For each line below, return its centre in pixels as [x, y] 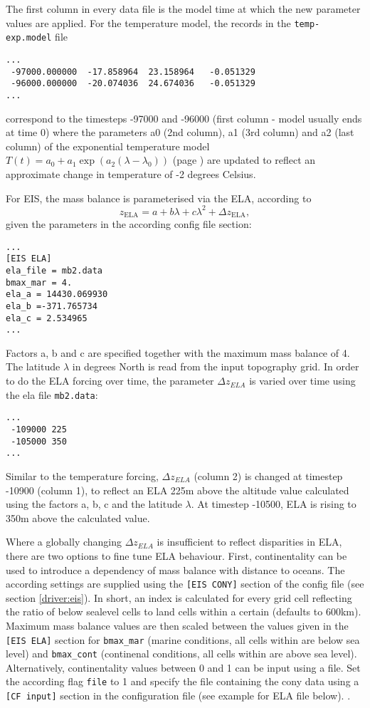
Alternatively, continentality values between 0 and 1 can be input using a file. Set [183, 667]
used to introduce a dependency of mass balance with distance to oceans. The [175, 569]
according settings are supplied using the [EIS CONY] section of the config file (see [185, 584]
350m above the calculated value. [78, 517]
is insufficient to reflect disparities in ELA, [249, 542]
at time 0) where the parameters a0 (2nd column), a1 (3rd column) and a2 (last [180, 132]
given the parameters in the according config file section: [129, 224]
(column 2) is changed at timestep [268, 475]
